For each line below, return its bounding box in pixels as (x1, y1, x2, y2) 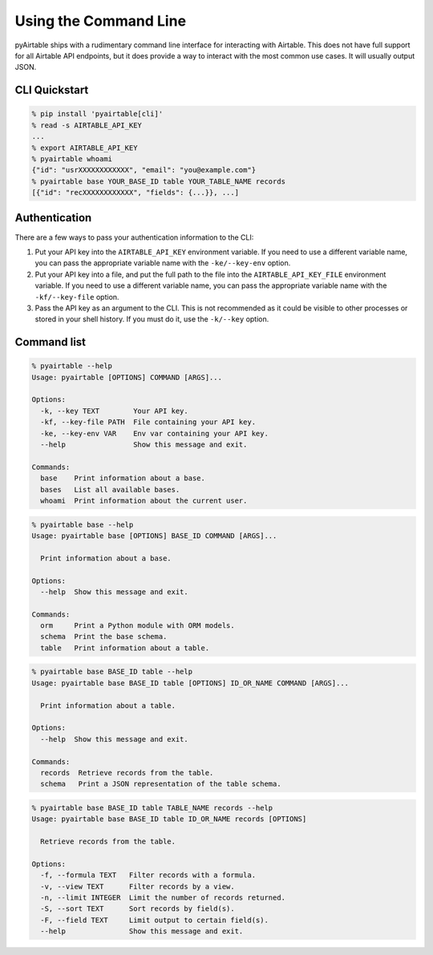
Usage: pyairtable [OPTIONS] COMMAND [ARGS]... (31, 373, 222, 382)
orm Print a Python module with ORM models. (40, 621, 236, 630)
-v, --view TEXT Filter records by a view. (40, 882, 236, 891)
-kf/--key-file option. (34, 292, 119, 301)
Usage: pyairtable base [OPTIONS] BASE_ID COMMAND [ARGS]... (31, 531, 277, 540)
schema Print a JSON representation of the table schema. (40, 779, 281, 789)
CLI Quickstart (14, 83, 89, 97)
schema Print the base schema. (40, 632, 168, 641)
